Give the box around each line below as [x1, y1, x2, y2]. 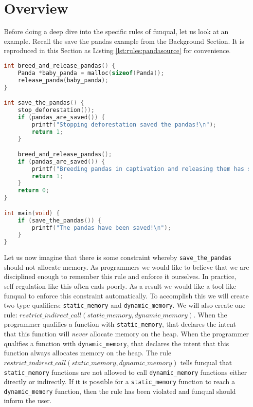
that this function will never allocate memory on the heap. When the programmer [4, 329, 249, 339]
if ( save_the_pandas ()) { [18, 217, 102, 224]
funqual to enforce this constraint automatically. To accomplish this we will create [4, 290, 249, 300]
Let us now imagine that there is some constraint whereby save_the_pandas [4, 252, 232, 262]
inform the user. [4, 395, 52, 406]
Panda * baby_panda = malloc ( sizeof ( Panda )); [18, 69, 164, 76]
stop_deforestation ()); [18, 106, 95, 113]
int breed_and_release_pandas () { [4, 62, 116, 69]
